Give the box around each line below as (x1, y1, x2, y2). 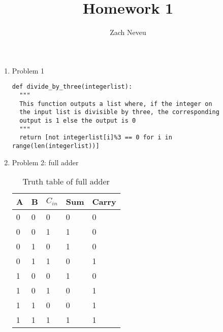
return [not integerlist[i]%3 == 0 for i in (19, 134, 172, 141)
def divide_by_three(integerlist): (12, 83, 133, 91)
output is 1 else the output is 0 (19, 117, 136, 124)
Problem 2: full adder (12, 157, 79, 167)
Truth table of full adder (22, 175, 110, 188)
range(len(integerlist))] (12, 142, 100, 150)
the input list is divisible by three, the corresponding (19, 108, 219, 116)
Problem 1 (12, 65, 45, 76)
